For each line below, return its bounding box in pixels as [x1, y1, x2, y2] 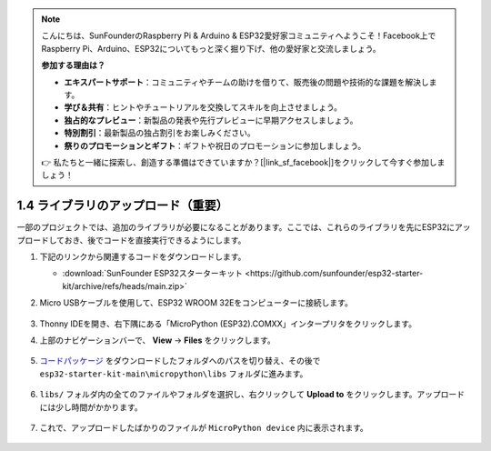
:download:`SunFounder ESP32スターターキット [62, 268, 244, 279]
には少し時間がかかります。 [39, 401, 143, 413]
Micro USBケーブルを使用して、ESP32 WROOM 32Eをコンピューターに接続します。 [39, 297, 354, 308]
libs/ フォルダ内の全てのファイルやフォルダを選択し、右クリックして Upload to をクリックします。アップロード [39, 389, 466, 400]
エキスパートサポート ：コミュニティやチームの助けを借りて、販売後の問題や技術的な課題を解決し [64, 76, 429, 87]
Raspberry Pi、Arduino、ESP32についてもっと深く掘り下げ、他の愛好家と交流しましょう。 [41, 43, 381, 54]
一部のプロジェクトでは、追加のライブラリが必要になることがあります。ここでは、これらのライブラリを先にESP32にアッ [16, 222, 472, 233]
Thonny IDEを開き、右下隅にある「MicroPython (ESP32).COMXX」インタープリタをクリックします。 [39, 318, 417, 329]
